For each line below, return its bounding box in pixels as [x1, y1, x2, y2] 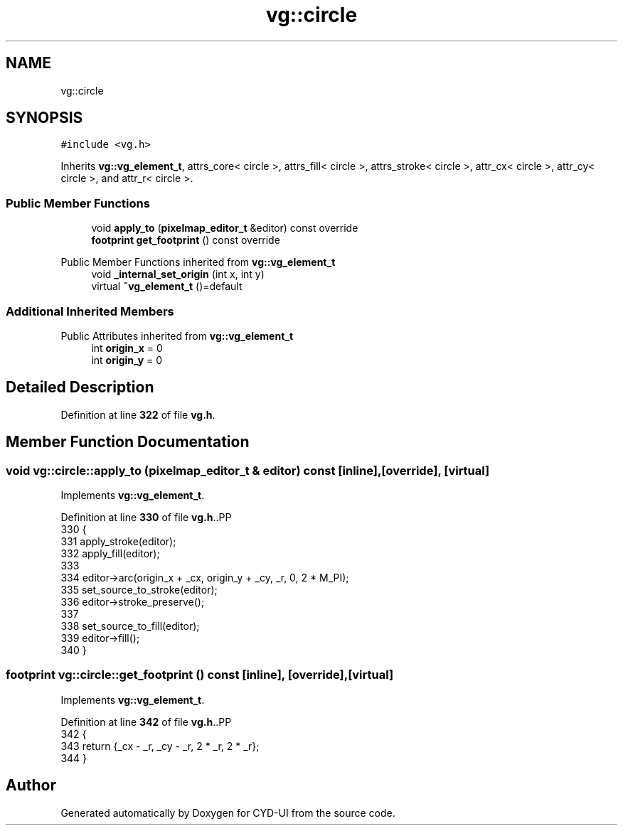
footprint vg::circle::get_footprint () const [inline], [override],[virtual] [6, 668, 394, 682]
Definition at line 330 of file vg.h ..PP [60, 511, 232, 523]
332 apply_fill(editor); [60, 547, 160, 559]
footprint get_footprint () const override [91, 234, 280, 247]
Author [6, 776, 56, 795]
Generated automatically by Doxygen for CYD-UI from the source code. [60, 806, 395, 819]
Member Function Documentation [6, 433, 250, 451]
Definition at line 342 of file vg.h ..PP [60, 715, 232, 728]
